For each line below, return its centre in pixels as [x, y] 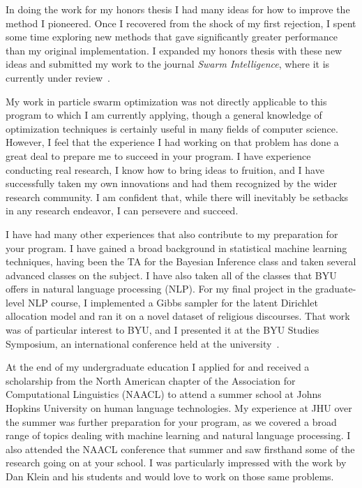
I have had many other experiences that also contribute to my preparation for [172, 234]
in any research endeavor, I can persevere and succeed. [122, 210]
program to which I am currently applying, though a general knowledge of [164, 115]
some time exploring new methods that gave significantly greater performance [172, 37]
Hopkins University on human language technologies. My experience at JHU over [179, 408]
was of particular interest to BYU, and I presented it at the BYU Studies [163, 330]
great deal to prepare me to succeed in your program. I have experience [158, 155]
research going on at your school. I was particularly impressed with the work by [176, 463]
